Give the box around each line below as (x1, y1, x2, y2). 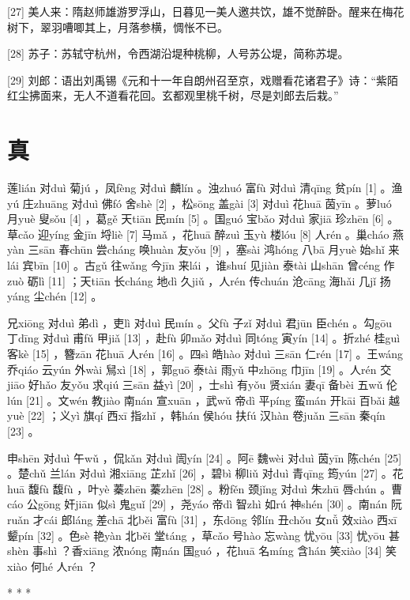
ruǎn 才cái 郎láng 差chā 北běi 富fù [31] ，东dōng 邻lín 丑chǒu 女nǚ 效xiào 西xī (7, 511, 397, 527)
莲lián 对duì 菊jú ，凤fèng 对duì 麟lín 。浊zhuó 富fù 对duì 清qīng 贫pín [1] (7, 179, 377, 196)
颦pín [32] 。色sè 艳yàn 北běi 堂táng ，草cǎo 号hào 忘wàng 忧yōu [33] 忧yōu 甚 (7, 526, 401, 543)
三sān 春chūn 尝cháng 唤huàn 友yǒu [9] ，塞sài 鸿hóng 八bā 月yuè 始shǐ (28, 241, 385, 258)
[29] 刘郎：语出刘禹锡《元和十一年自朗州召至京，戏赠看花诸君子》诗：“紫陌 (7, 71, 399, 88)
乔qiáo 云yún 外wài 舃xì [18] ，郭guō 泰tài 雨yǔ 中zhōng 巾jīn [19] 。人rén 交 (7, 360, 392, 377)
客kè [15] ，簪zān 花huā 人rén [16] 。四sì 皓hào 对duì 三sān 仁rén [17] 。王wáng (7, 345, 404, 362)
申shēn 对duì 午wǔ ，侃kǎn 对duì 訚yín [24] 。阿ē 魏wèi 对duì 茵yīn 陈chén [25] (7, 449, 402, 466)
